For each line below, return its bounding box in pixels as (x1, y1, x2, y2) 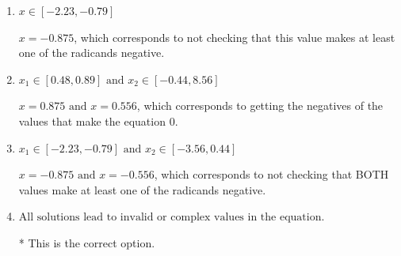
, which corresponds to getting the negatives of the (136, 97, 384, 114)
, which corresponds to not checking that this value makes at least (74, 28, 395, 45)
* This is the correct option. (18, 234, 155, 250)
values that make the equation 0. (18, 112, 178, 129)
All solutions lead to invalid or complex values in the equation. (18, 212, 325, 224)
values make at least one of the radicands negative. (18, 181, 266, 198)
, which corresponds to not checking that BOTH (154, 166, 389, 183)
